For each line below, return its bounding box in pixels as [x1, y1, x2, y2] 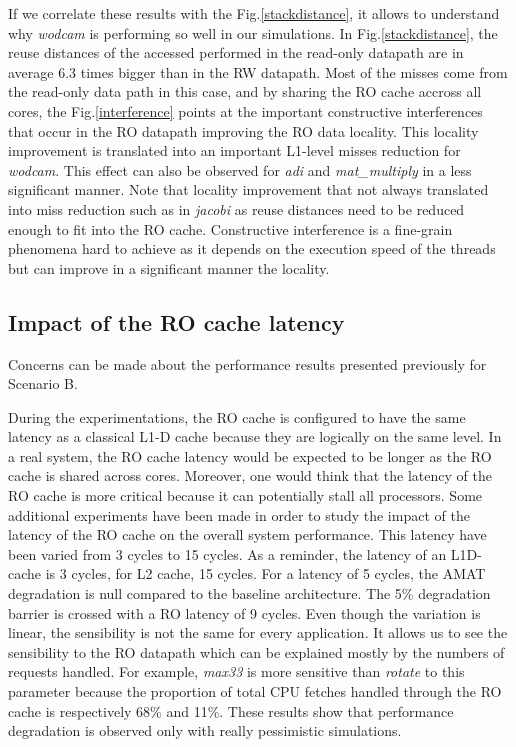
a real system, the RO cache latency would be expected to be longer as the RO [8, 445, 492, 466]
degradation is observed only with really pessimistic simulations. [8, 720, 402, 741]
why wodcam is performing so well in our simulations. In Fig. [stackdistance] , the [8, 22, 498, 43]
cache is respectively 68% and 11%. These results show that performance [8, 700, 454, 721]
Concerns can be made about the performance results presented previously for [8, 353, 487, 374]
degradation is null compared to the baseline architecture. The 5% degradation [8, 583, 491, 604]
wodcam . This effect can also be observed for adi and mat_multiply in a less [8, 159, 472, 180]
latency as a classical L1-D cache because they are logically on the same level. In [8, 426, 502, 447]
